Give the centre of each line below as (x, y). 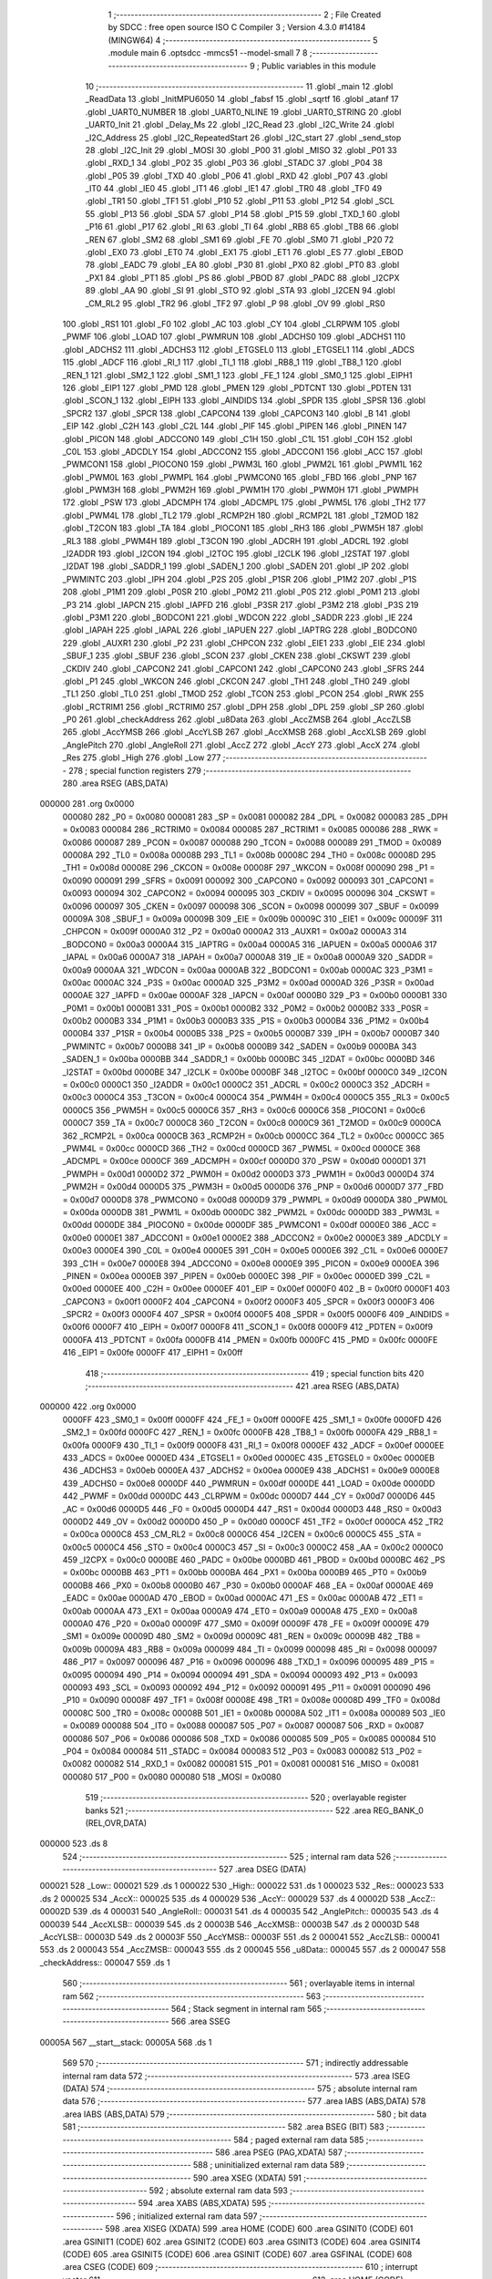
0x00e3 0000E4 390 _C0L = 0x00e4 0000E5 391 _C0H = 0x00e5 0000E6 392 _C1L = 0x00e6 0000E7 (255, 1251)
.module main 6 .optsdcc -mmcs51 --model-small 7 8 (208, 53)
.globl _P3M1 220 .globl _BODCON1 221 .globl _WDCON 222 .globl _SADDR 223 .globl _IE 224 (238, 617)
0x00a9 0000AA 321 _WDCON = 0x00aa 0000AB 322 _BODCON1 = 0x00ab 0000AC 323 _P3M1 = (248, 970)
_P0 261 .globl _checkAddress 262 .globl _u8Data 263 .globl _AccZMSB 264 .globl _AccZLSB (237, 719)
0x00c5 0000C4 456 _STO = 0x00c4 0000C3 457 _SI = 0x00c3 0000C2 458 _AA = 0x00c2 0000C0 (253, 1547)
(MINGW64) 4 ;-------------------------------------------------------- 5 (243, 40)
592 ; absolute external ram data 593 (219, 2191)
